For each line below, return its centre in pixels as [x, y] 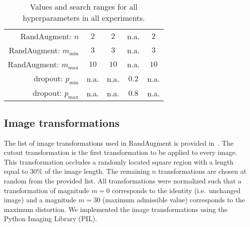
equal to [16, 171]
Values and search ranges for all [84, 7]
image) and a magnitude [40, 200]
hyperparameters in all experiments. [84, 18]
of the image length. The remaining [97, 171]
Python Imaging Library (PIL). [51, 219]
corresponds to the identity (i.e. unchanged [176, 190]
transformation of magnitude [47, 190]
